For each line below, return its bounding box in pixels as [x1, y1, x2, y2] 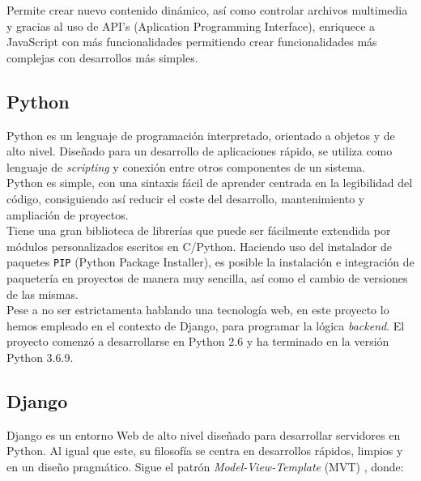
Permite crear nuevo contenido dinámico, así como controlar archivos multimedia [6, 2, 408, 18]
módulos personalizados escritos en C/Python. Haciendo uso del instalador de [6, 237, 393, 254]
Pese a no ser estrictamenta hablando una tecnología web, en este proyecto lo [6, 301, 389, 318]
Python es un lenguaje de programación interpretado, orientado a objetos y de [6, 126, 395, 143]
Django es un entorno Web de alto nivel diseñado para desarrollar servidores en [6, 426, 401, 443]
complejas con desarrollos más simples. [6, 49, 198, 66]
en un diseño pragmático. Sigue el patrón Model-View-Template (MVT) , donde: [6, 458, 404, 475]
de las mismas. [6, 285, 79, 302]
